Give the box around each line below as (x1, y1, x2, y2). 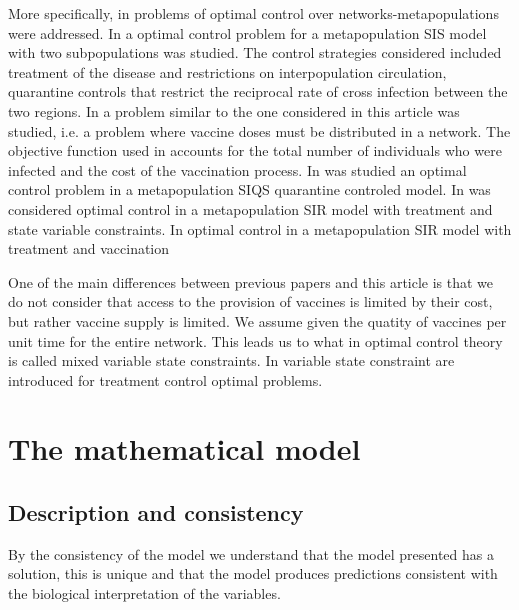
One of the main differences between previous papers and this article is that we (8, 271, 494, 292)
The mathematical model (8, 428, 361, 469)
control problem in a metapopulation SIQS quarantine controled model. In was (8, 179, 491, 200)
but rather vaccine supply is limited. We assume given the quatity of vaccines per (8, 310, 507, 331)
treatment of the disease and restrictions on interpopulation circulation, (8, 61, 447, 82)
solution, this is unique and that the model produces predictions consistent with (8, 563, 498, 584)
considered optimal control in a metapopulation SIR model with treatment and (8, 198, 493, 219)
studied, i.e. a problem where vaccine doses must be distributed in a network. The (8, 120, 511, 141)
